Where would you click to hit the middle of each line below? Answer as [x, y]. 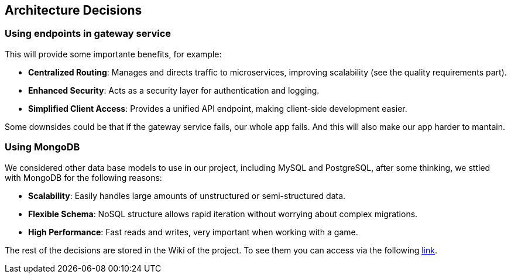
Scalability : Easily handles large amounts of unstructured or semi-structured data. [187, 195]
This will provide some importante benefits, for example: [113, 54]
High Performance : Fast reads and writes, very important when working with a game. [193, 232]
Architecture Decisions [73, 10]
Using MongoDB [42, 147]
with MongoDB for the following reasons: [83, 177]
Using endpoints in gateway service [88, 34]
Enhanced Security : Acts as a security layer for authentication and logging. [174, 90]
